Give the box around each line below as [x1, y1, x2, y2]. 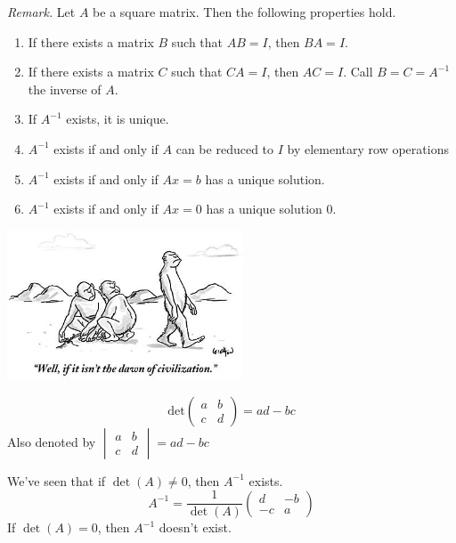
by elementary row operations [287, 139, 449, 158]
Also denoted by [7, 432, 96, 450]
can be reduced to [175, 139, 274, 158]
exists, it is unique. [66, 109, 169, 128]
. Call [343, 62, 373, 81]
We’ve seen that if [7, 471, 106, 490]
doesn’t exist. [159, 518, 232, 537]
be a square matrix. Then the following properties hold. [93, 3, 396, 20]
